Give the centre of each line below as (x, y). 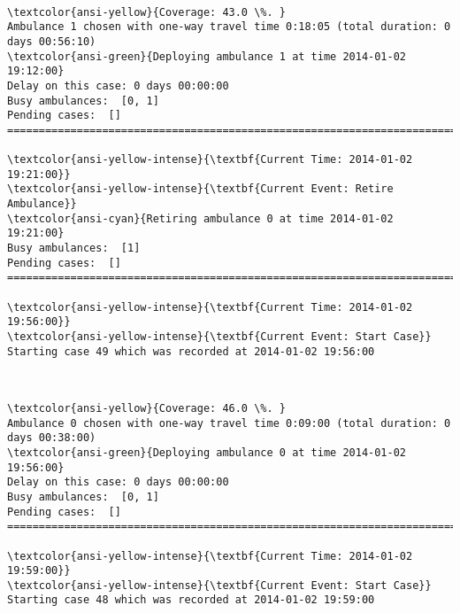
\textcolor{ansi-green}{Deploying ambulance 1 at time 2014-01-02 (207, 56)
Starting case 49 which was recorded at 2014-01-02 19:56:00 (191, 351)
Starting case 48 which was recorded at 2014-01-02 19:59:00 (191, 600)
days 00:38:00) (52, 438)
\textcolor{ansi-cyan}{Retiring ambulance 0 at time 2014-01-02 (200, 218)
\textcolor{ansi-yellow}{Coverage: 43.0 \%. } (146, 12)
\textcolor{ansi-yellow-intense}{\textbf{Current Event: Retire (200, 189)
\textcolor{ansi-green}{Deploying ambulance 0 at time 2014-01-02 (207, 452)
